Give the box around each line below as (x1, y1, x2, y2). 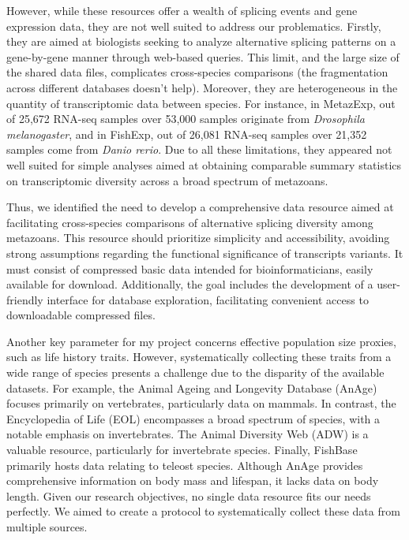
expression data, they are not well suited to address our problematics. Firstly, (6, 17, 381, 34)
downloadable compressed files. (6, 307, 156, 323)
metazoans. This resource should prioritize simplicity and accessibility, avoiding (6, 229, 390, 246)
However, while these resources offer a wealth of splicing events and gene (6, 2, 358, 18)
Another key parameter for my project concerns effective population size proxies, (6, 333, 396, 349)
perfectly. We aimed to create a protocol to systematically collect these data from (6, 503, 400, 520)
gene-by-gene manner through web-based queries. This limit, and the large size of (6, 48, 400, 65)
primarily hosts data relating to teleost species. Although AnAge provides (6, 456, 363, 473)
